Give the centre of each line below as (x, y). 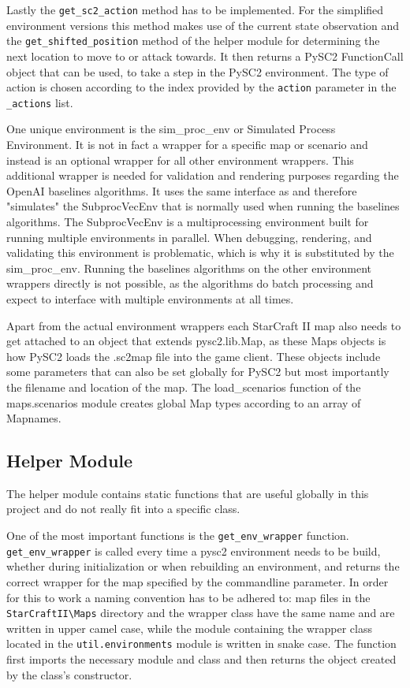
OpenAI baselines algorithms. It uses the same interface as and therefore (182, 190)
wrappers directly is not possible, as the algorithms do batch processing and (190, 283)
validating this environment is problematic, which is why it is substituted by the (200, 253)
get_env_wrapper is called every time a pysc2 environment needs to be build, (194, 550)
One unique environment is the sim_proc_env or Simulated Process (171, 129)
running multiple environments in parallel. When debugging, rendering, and (189, 237)
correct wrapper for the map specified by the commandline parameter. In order (198, 581)
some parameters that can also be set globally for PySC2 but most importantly (198, 372)
